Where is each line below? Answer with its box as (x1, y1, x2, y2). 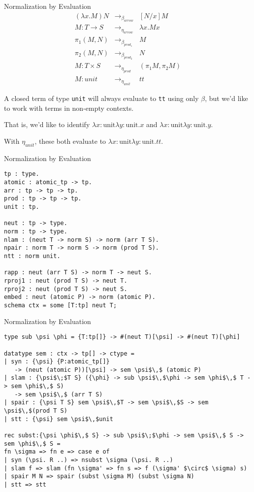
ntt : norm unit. (4, 253, 61, 260)
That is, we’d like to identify (4, 119, 90, 130)
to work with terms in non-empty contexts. (4, 102, 134, 113)
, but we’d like (205, 93, 248, 103)
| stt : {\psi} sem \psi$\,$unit (4, 415, 113, 423)
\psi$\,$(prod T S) (4, 407, 67, 415)
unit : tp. (4, 203, 39, 211)
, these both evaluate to (34, 136, 106, 146)
